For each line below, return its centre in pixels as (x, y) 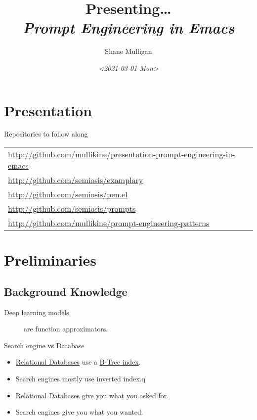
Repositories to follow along (46, 134)
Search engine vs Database (44, 345)
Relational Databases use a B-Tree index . (78, 362)
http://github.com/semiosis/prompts (72, 209)
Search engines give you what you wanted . (79, 412)
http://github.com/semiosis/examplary (76, 180)
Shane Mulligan (128, 51)
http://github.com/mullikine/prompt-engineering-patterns (109, 223)
